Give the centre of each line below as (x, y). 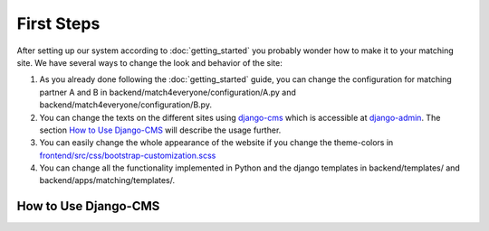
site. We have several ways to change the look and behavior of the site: (149, 62)
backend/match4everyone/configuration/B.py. (126, 105)
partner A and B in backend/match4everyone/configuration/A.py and (168, 92)
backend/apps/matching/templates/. (107, 180)
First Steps (58, 23)
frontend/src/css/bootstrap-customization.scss (128, 155)
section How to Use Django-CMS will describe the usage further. (160, 130)
